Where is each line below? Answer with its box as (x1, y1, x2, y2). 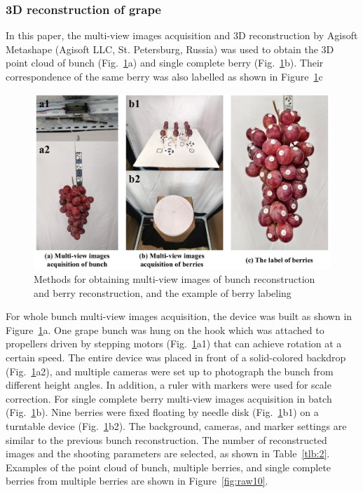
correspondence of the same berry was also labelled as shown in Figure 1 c (6, 69, 323, 83)
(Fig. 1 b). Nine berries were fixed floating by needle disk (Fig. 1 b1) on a (6, 405, 319, 419)
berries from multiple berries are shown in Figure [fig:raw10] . (6, 473, 268, 488)
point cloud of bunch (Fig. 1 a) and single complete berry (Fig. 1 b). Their (6, 55, 324, 70)
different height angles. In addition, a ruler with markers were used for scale (6, 377, 331, 392)
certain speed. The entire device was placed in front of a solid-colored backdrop (6, 350, 346, 365)
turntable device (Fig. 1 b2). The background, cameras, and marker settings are (6, 419, 347, 433)
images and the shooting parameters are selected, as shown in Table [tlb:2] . (6, 446, 330, 461)
